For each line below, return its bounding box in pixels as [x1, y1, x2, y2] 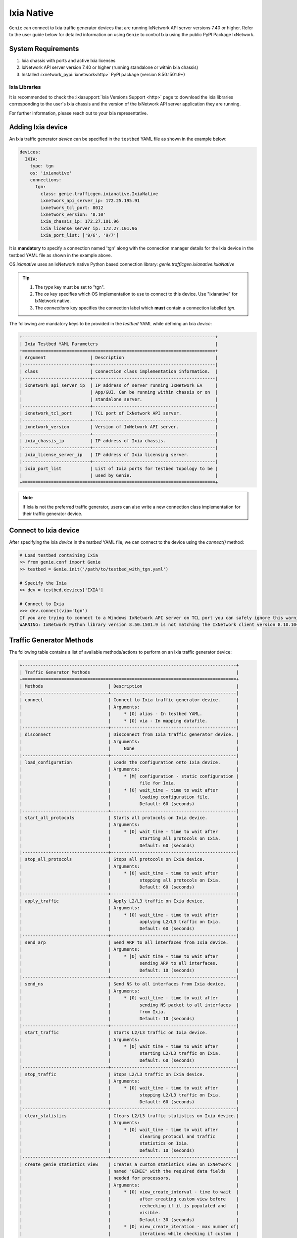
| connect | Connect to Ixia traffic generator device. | [19, 697, 239, 703]
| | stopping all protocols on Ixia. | [19, 877, 239, 883]
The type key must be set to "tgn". [35, 284, 105, 290]
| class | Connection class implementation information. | [19, 369, 218, 374]
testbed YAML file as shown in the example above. [9, 252, 112, 258]
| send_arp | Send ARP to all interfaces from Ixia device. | [19, 940, 239, 945]
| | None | [19, 746, 239, 751]
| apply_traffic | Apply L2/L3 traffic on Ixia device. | [19, 898, 239, 904]
